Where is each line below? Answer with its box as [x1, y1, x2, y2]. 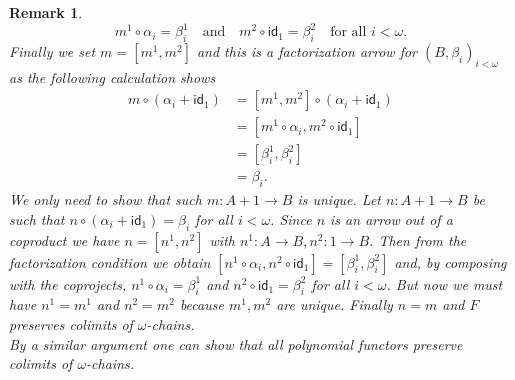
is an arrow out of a [330, 208, 453, 229]
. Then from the [369, 229, 467, 250]
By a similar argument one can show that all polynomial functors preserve [9, 333, 463, 354]
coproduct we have [9, 229, 120, 250]
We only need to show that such [9, 189, 202, 210]
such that [9, 208, 65, 229]
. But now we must [386, 273, 503, 294]
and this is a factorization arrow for [196, 40, 417, 61]
